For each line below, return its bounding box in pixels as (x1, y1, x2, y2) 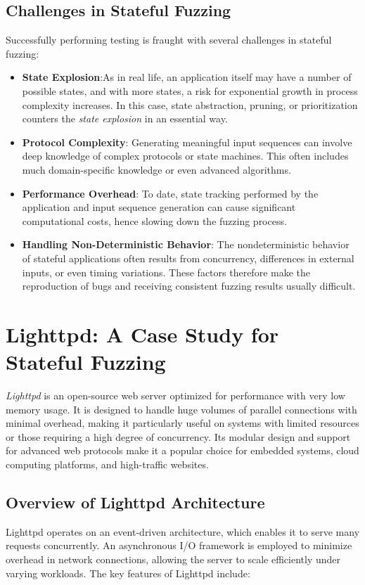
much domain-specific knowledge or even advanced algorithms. (22, 162, 291, 176)
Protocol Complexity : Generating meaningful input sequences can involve (22, 134, 352, 149)
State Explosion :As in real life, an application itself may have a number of (22, 70, 352, 84)
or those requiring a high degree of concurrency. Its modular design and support (6, 429, 351, 444)
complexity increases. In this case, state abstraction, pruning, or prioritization (22, 97, 358, 112)
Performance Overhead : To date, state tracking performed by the (22, 186, 319, 200)
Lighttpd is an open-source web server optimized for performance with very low (6, 388, 345, 403)
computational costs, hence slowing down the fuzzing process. (22, 213, 287, 228)
